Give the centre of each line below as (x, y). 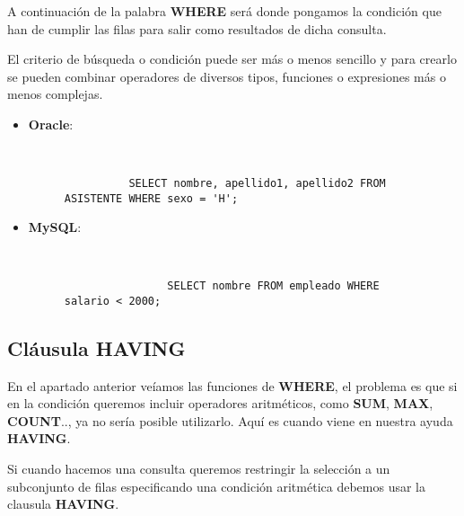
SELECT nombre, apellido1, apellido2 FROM (257, 183)
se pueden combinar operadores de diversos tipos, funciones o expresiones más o (227, 76)
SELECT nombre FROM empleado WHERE (273, 286)
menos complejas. (55, 94)
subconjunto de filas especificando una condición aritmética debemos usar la (216, 486)
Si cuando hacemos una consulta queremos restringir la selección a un (199, 468)
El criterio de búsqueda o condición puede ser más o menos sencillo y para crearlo (232, 59)
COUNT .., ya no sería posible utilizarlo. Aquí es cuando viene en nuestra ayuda (230, 420)
